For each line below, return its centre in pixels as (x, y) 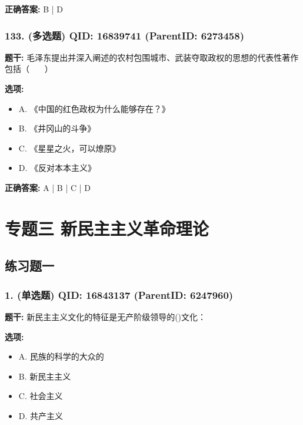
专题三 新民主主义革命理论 (107, 228)
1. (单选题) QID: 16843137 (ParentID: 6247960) (119, 294)
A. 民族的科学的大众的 (61, 356)
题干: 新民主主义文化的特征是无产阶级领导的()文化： (106, 316)
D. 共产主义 (41, 415)
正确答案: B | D (34, 9)
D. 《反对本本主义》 (57, 168)
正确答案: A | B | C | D (48, 187)
